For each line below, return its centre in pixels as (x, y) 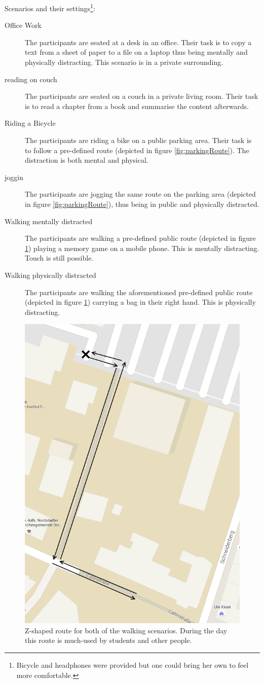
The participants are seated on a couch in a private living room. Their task (142, 96)
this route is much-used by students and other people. (108, 640)
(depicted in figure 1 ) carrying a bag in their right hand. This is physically (140, 302)
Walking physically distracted (50, 275)
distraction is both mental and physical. (87, 160)
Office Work (23, 25)
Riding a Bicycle (30, 123)
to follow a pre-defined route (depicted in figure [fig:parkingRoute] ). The (137, 150)
